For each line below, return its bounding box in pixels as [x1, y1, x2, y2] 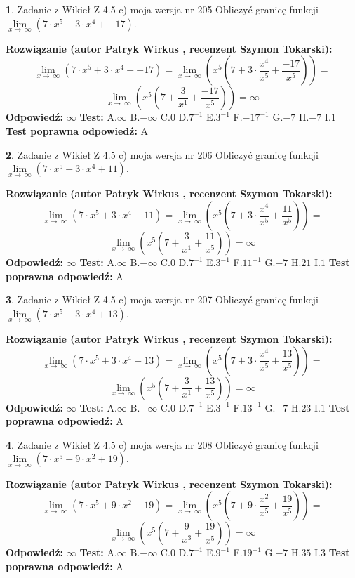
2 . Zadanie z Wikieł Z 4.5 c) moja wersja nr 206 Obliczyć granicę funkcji [6, 147, 319, 162]
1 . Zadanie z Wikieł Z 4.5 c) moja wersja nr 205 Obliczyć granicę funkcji [6, 2, 319, 16]
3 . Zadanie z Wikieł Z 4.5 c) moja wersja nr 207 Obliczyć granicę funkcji [6, 292, 319, 307]
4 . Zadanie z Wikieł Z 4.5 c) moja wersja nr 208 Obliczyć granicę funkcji [6, 437, 319, 452]
